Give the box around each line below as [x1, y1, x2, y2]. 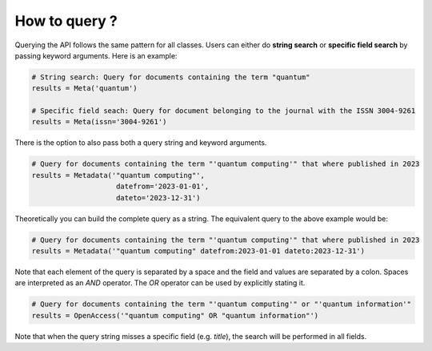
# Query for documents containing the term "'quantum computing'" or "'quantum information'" [31, 300, 412, 309]
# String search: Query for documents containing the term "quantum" [31, 72, 310, 82]
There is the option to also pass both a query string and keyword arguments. [14, 138, 267, 147]
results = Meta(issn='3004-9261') [31, 117, 167, 127]
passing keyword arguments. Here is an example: [14, 50, 178, 60]
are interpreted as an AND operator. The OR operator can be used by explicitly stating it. [14, 278, 306, 288]
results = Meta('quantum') [31, 84, 138, 93]
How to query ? [14, 12, 118, 30]
